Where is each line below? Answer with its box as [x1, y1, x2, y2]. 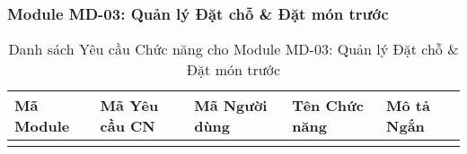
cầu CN [100, 115, 155, 137]
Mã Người [194, 95, 268, 116]
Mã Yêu [100, 95, 159, 116]
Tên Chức [292, 95, 364, 116]
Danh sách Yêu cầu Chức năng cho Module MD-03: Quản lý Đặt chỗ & [8, 38, 459, 60]
